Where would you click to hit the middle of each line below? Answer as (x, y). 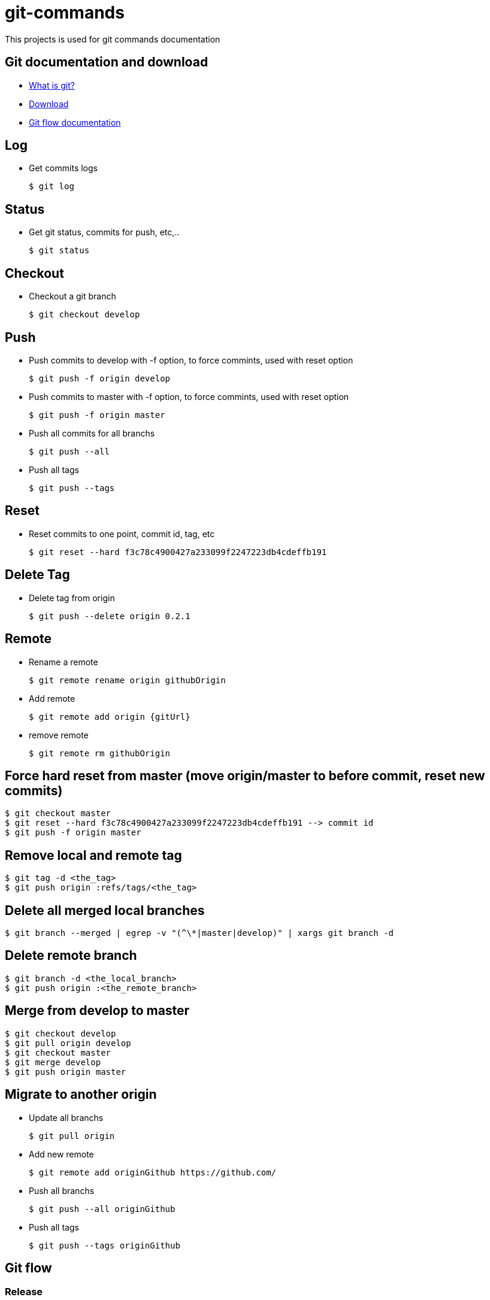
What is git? (52, 85)
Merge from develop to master (97, 1011)
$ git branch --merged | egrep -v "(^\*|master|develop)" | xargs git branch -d (199, 933)
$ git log (52, 187)
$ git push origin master (66, 1072)
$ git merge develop (53, 1062)
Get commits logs (63, 168)
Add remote (52, 698)
